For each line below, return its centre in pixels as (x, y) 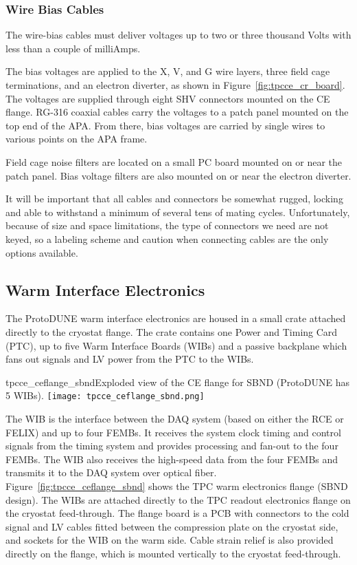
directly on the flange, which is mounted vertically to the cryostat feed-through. (173, 553)
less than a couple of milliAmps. (73, 48)
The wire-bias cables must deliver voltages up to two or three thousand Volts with (178, 35)
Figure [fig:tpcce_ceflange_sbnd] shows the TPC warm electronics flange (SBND (177, 486)
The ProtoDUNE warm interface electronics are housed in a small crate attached (176, 318)
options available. (42, 252)
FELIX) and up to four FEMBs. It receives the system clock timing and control (173, 432)
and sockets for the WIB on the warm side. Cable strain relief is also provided (170, 540)
